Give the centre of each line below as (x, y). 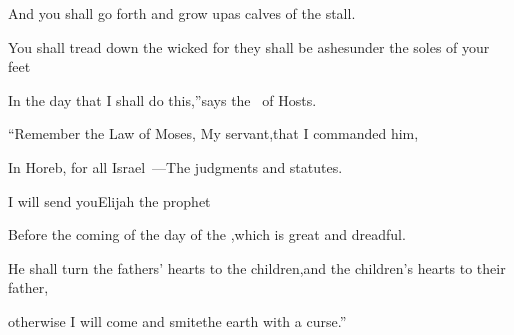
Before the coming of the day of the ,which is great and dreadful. (207, 234)
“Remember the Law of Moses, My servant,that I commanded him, (213, 133)
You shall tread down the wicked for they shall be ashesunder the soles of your (249, 46)
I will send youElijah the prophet (109, 200)
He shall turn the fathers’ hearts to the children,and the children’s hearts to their (257, 267)
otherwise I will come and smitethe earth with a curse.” (177, 320)
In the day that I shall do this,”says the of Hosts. (162, 99)
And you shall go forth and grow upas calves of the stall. (182, 13)
